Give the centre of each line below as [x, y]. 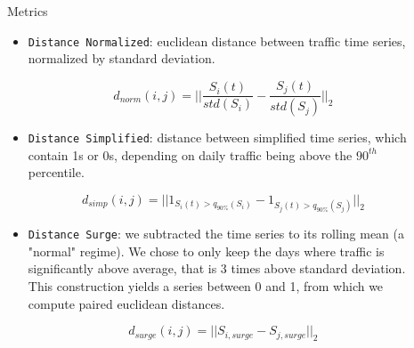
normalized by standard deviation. [122, 58]
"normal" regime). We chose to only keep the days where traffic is [206, 251]
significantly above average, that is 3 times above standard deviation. [217, 268]
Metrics [28, 11]
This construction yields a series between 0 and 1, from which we [206, 286]
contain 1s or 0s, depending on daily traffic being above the [190, 154]
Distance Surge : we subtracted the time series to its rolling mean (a [216, 234]
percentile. [56, 172]
